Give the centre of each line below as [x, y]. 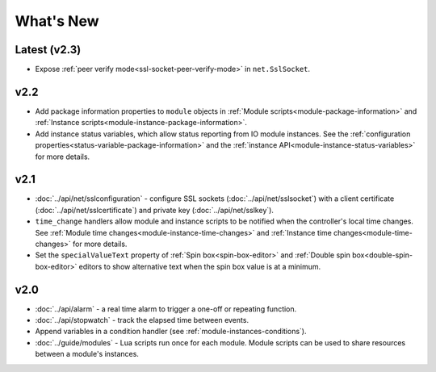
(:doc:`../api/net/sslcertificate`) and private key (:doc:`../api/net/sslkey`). [155, 210]
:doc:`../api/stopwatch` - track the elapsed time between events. [142, 320]
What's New [57, 21]
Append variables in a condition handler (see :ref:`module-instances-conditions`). [171, 332]
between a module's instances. [87, 354]
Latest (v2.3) [48, 50]
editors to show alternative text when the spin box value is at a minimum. [200, 266]
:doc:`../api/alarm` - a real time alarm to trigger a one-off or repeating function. [166, 309]
